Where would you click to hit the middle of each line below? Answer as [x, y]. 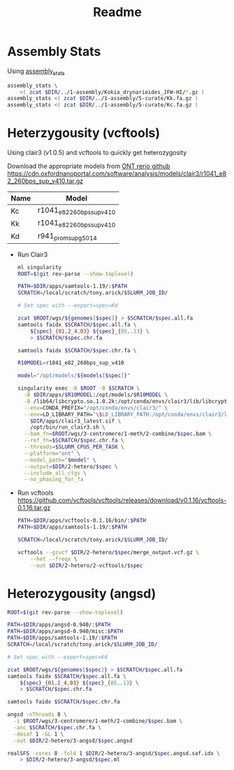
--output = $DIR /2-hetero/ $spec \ [71, 467]
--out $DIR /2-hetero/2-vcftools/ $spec [87, 565]
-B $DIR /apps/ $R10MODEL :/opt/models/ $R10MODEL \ [96, 395]
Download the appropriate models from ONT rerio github [89, 166]
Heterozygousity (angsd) [82, 593]
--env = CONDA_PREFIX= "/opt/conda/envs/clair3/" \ [96, 408]
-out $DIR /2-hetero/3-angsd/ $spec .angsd [73, 741]
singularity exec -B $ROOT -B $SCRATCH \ [79, 389]
